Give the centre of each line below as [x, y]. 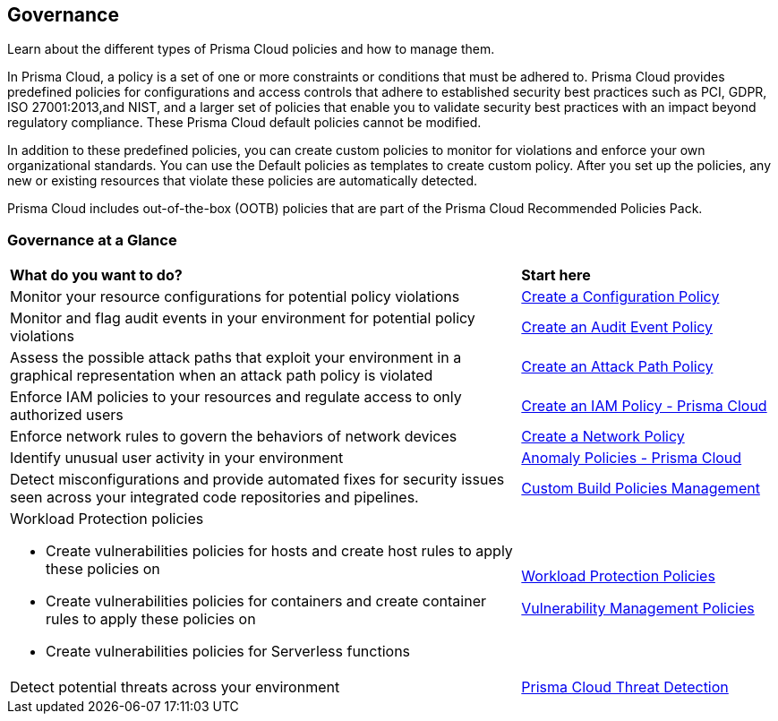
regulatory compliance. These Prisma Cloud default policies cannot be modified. [244, 123]
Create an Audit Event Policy [617, 327]
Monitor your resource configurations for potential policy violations [235, 297]
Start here [556, 275]
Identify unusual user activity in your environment [177, 458]
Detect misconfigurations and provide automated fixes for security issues [257, 480]
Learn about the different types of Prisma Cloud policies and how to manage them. [251, 49]
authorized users [67, 415]
